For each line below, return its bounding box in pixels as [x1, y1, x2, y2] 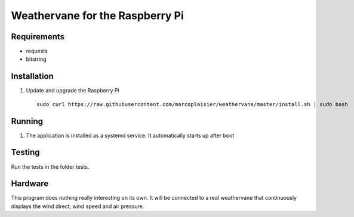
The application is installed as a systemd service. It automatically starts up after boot [26, 132, 235, 139]
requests [26, 48, 48, 55]
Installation [11, 72, 54, 82]
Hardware [11, 179, 49, 189]
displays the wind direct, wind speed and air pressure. [11, 203, 144, 210]
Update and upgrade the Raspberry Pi [26, 87, 119, 94]
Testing [11, 147, 40, 157]
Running [11, 116, 44, 126]
